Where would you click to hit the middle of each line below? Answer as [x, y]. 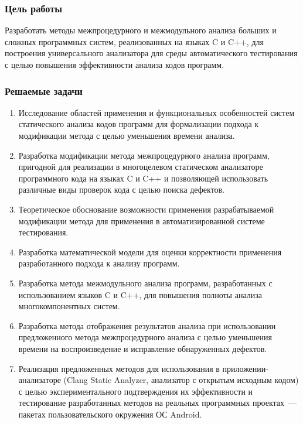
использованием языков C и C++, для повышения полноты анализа [140, 294]
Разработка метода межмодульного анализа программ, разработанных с [145, 283]
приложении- [245, 368]
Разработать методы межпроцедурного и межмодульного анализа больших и [141, 30]
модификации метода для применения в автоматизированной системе [142, 220]
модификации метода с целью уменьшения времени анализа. [127, 135]
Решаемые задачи [44, 90]
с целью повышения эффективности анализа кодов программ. [115, 64]
